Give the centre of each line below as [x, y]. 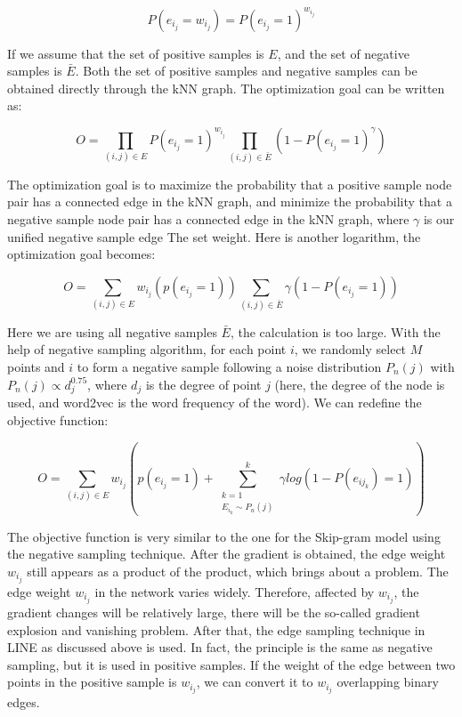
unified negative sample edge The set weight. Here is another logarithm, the [214, 236]
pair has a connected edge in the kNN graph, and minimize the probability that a [230, 201]
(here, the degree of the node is [360, 384]
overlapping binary [388, 682]
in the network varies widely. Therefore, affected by [235, 591]
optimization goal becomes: [81, 254]
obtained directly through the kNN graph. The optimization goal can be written [226, 88]
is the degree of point [203, 384]
